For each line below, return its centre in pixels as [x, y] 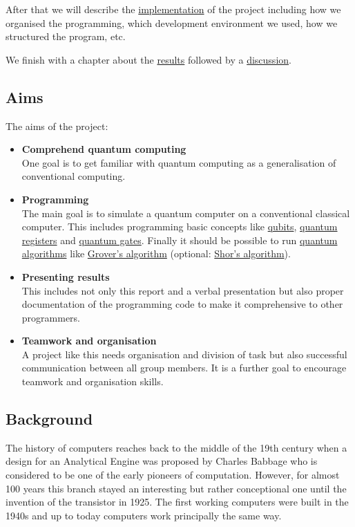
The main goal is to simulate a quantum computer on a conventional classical [186, 213]
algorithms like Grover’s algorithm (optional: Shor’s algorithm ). [156, 253]
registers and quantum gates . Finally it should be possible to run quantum [180, 240]
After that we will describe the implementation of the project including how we [173, 9]
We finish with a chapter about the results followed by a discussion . [148, 59]
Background [49, 419]
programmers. [51, 317]
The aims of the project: [57, 126]
